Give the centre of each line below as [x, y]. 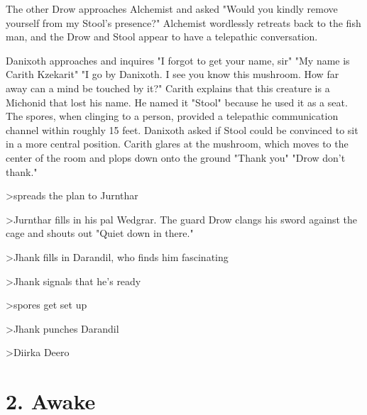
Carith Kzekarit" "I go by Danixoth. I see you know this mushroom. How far [172, 74]
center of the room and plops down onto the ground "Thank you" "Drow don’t [176, 157]
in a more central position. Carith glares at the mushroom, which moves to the [177, 144]
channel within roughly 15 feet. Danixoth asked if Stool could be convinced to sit [182, 129]
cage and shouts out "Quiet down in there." [100, 233]
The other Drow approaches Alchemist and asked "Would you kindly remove [172, 9]
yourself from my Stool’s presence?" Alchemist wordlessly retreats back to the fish [183, 22]
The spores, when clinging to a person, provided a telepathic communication [172, 116]
